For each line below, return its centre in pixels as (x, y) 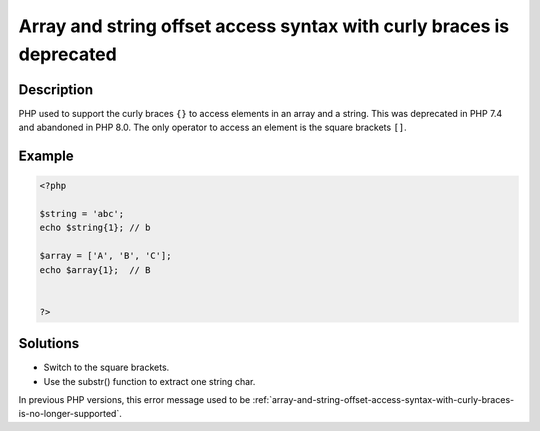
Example (46, 156)
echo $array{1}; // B (95, 269)
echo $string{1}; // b (95, 228)
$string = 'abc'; (82, 214)
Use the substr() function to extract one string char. (149, 381)
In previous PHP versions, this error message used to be (134, 400)
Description (56, 89)
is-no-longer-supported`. (70, 414)
